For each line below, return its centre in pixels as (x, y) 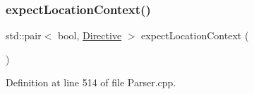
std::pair (24, 35)
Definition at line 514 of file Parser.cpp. (91, 82)
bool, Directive (90, 35)
